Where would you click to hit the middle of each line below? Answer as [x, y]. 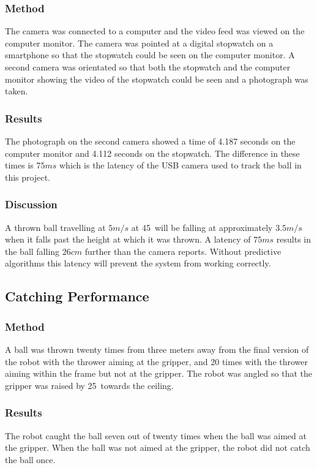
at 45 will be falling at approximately [202, 227]
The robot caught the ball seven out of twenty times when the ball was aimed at [156, 435]
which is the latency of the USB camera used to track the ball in [181, 165]
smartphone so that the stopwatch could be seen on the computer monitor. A [150, 55]
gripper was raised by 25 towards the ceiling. [89, 385]
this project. [28, 177]
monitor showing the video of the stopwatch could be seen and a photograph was [157, 79]
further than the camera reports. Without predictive [183, 251]
